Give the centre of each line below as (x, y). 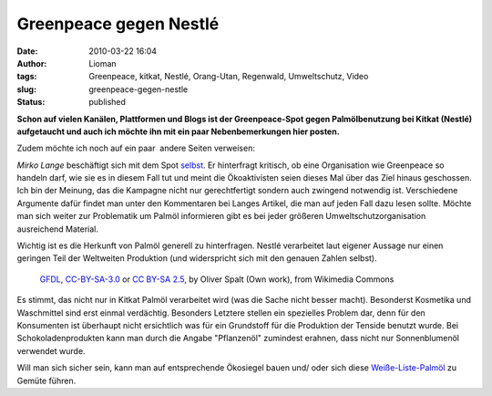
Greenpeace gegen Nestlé (118, 24)
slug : (26, 89)
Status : (31, 102)
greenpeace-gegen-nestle (138, 89)
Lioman (103, 63)
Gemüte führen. (46, 380)
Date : (27, 51)
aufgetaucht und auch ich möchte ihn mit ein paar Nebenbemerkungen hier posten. (179, 131)
